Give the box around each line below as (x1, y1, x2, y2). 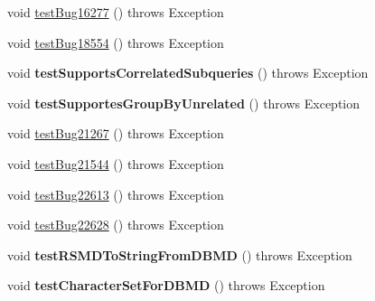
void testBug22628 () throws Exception (7, 215, 224, 234)
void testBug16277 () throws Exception (7, 3, 224, 21)
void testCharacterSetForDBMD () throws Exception (7, 276, 325, 295)
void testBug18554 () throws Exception (7, 33, 224, 52)
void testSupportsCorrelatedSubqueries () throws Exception (7, 63, 369, 82)
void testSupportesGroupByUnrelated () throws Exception (7, 93, 361, 112)
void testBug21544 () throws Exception (7, 154, 224, 173)
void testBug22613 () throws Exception (7, 184, 224, 203)
